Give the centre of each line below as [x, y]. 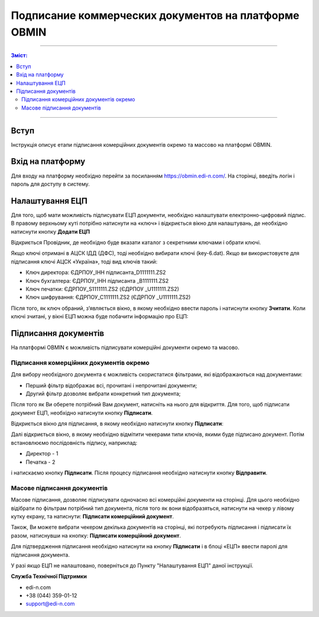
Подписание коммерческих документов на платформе [155, 15]
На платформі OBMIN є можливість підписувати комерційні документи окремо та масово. [125, 347]
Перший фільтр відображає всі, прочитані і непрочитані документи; [111, 385]
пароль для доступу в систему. [50, 184]
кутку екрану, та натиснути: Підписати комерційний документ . [92, 516]
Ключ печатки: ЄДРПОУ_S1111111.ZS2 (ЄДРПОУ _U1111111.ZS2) [102, 289]
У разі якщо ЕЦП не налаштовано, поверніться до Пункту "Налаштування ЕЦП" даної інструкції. [132, 566]
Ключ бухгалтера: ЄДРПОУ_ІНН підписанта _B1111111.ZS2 [97, 280]
